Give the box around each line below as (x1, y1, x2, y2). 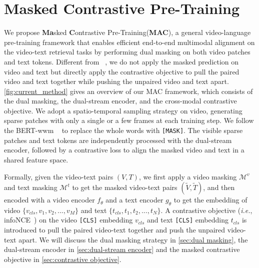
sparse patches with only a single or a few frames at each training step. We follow (4, 115, 254, 125)
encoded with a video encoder (4, 194, 95, 205)
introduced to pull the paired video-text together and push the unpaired (4, 224, 225, 235)
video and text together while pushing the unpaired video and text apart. (4, 76, 229, 86)
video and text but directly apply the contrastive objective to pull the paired (4, 66, 239, 76)
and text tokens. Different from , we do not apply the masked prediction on (4, 56, 239, 66)
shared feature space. (4, 154, 68, 164)
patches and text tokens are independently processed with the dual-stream (4, 134, 232, 145)
